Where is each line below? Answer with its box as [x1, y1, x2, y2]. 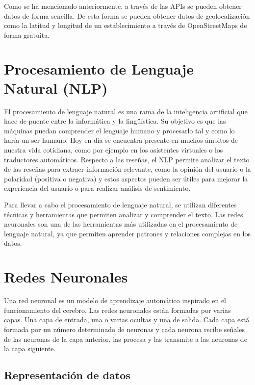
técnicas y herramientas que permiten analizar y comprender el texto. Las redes [4, 209, 243, 219]
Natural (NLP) [4, 77, 108, 98]
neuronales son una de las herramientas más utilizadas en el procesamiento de [4, 219, 238, 229]
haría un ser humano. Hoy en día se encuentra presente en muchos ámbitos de [4, 135, 238, 145]
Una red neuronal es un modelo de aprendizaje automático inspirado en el [4, 295, 226, 306]
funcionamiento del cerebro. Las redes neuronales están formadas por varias [4, 305, 231, 315]
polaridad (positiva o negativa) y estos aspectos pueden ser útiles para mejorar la [4, 173, 248, 183]
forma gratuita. [4, 29, 50, 40]
